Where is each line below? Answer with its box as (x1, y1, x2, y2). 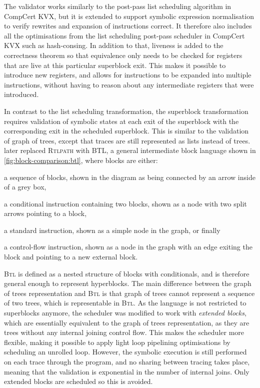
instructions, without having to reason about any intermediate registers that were (4, 79, 254, 89)
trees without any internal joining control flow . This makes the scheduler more (4, 327, 244, 337)
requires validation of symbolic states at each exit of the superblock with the (4, 115, 239, 126)
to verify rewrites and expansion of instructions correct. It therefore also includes (4, 20, 252, 31)
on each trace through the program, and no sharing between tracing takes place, (4, 356, 250, 366)
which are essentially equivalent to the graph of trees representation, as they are (4, 317, 249, 327)
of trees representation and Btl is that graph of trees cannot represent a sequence (4, 287, 255, 298)
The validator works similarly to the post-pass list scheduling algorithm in (4, 1, 231, 11)
